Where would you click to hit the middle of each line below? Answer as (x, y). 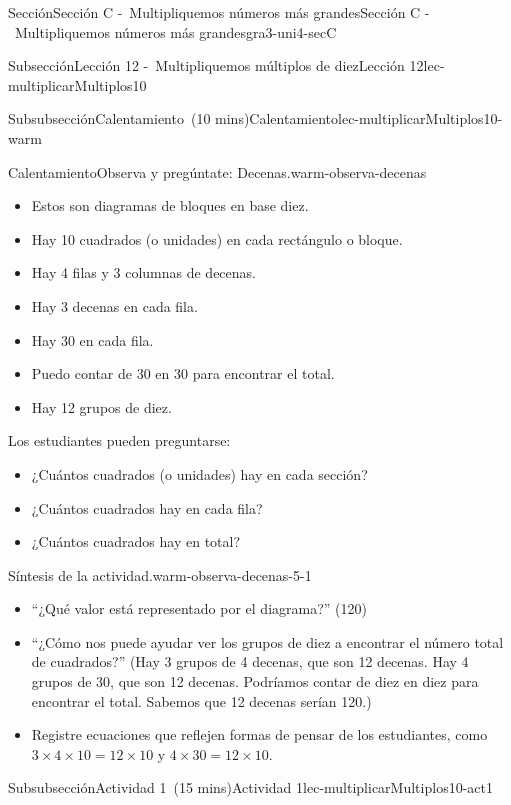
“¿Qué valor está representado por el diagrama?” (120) (199, 608)
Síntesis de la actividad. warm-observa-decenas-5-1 (160, 574)
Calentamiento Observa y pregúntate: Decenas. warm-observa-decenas (217, 171)
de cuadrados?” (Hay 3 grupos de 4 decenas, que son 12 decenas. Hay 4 (250, 661)
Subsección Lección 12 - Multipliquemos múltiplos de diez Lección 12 (216, 65)
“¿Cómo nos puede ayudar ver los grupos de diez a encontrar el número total (267, 641)
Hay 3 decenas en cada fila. (114, 305)
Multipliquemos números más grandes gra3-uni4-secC (175, 31)
